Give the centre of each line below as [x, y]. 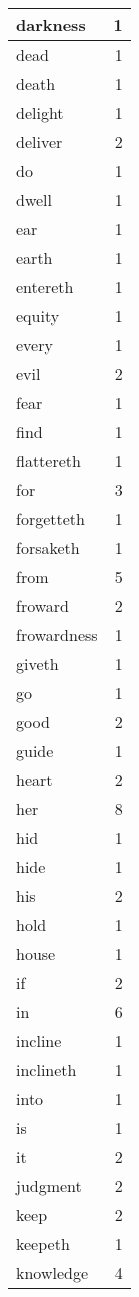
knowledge [52, 1272]
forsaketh [48, 547]
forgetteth [50, 518]
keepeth [43, 1243]
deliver [39, 141]
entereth [45, 286]
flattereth [48, 460]
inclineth [46, 1069]
